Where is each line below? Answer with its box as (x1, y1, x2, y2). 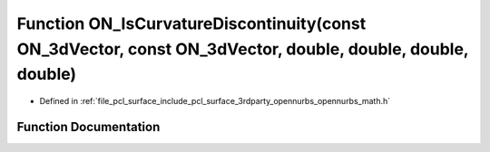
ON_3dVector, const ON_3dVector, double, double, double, (16, 39, 469, 59)
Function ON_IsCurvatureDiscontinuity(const (16, 14, 367, 33)
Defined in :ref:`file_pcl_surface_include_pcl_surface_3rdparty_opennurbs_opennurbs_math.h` (39, 96, 391, 107)
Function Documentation (16, 119, 161, 135)
